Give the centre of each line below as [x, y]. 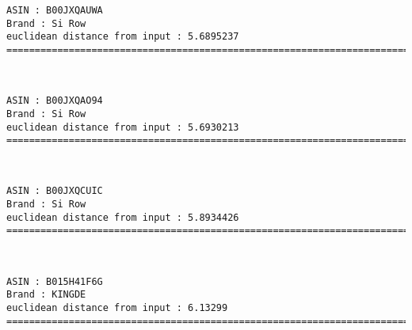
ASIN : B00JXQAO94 [55, 101]
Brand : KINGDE [46, 295]
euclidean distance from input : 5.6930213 [123, 127]
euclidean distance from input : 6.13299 [117, 307]
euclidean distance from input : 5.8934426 [123, 217]
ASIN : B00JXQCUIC [55, 191]
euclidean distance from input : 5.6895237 [123, 37]
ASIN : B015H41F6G [55, 281]
